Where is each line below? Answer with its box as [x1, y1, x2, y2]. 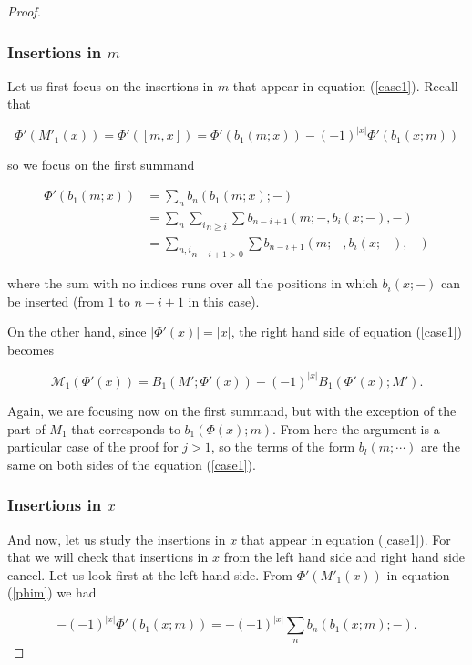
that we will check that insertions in [7, 547, 209, 566]
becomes [7, 339, 55, 358]
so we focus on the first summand [7, 155, 195, 174]
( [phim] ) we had [7, 583, 97, 602]
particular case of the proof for [7, 437, 179, 456]
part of [7, 419, 46, 438]
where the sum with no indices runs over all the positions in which [7, 274, 378, 293]
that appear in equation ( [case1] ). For [241, 529, 451, 548]
